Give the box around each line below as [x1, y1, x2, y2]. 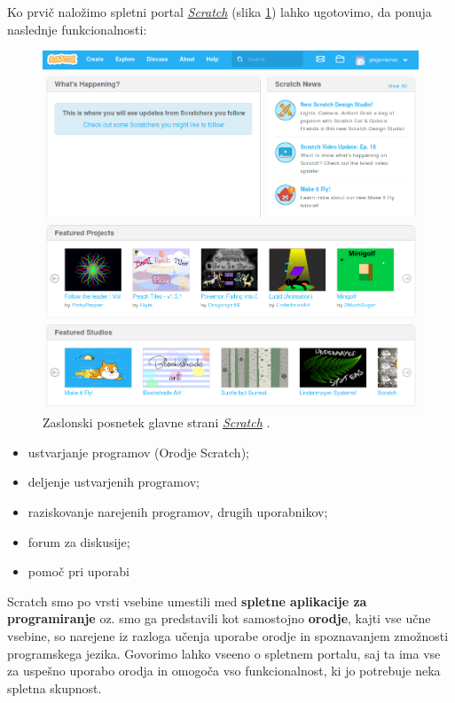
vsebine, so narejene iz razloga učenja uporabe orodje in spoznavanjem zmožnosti [7, 627, 449, 644]
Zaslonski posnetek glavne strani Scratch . [43, 413, 271, 432]
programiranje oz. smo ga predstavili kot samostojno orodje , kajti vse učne [7, 609, 431, 628]
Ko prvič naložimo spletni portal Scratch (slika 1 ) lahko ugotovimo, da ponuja [7, 3, 432, 20]
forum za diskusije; [27, 532, 130, 551]
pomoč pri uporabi [27, 562, 129, 581]
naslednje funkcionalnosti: [7, 20, 147, 38]
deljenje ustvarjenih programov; [27, 473, 200, 491]
